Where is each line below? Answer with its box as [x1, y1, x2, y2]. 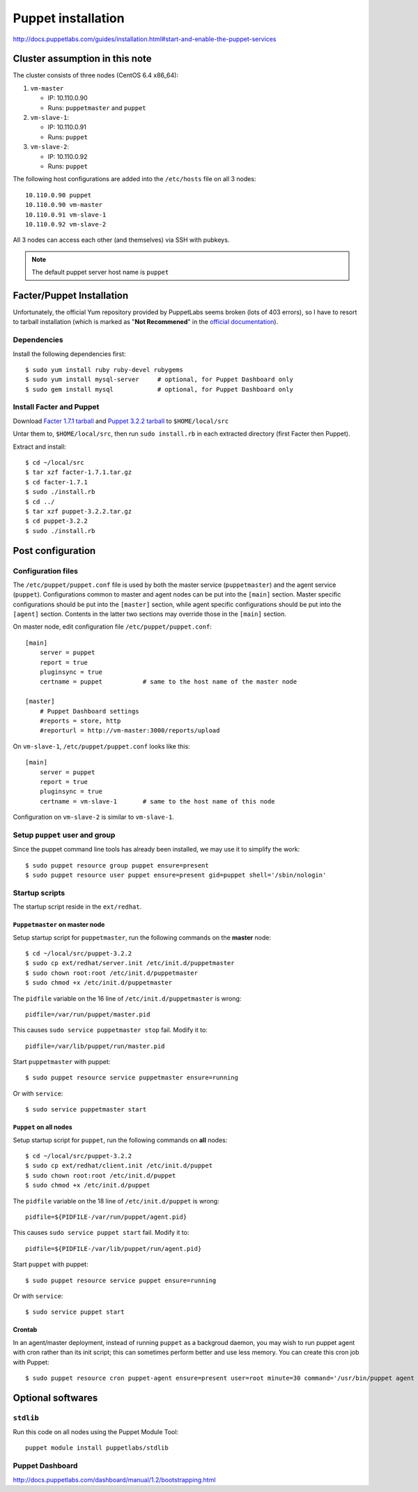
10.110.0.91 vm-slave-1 [25, 210, 107, 219]
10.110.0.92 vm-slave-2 [25, 220, 107, 228]
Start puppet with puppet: [13, 1260, 88, 1268]
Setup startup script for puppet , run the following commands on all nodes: [13, 1136, 228, 1144]
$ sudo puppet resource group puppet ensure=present [25, 861, 209, 869]
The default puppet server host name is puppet [31, 268, 169, 277]
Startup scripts [13, 888, 65, 898]
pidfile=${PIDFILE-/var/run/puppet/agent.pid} [25, 1213, 187, 1221]
